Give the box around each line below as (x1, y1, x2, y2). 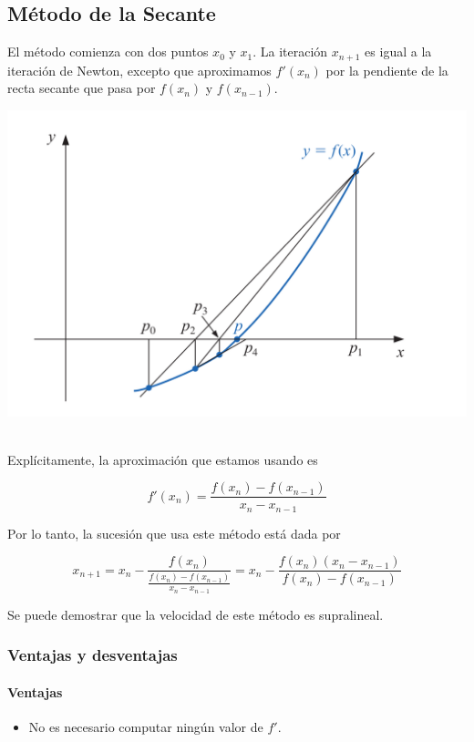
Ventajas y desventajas (7, 644, 178, 666)
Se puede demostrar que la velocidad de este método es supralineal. (7, 604, 384, 623)
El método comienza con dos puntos (7, 42, 209, 61)
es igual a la (365, 42, 432, 61)
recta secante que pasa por (7, 78, 156, 98)
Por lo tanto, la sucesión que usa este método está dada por (7, 523, 341, 542)
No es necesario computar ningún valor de (28, 717, 263, 737)
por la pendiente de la (325, 60, 448, 79)
